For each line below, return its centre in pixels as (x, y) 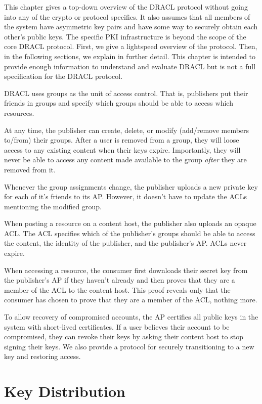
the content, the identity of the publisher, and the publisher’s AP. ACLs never (125, 243)
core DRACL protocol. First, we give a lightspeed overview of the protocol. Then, (131, 46)
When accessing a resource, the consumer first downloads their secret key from (126, 270)
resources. (19, 113)
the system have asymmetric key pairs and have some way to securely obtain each (131, 27)
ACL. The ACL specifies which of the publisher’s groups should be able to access (130, 233)
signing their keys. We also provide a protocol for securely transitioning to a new (129, 346)
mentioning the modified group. (53, 206)
